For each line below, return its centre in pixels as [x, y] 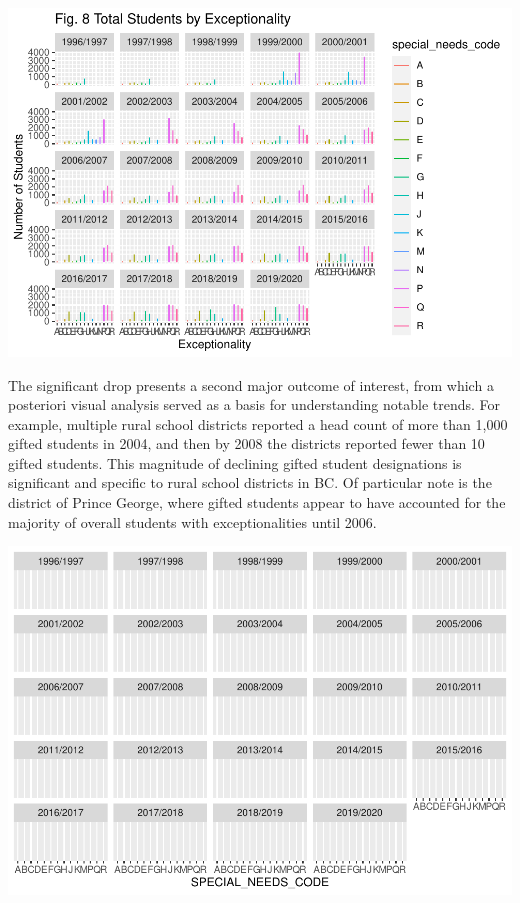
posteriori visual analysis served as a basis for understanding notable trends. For [254, 404]
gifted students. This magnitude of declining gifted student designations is [235, 462]
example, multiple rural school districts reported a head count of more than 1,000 [258, 423]
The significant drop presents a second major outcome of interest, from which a [251, 384]
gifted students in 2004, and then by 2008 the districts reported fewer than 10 [246, 443]
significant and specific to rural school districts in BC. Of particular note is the [250, 482]
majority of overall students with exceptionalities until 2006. [192, 521]
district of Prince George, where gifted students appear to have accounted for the [257, 502]
